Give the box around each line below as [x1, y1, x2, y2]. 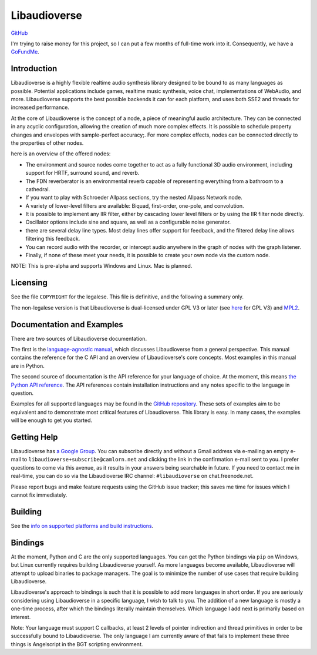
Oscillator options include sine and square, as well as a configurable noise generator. [25, 218, 231, 226]
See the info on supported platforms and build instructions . [11, 522, 154, 529]
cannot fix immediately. [11, 491, 68, 498]
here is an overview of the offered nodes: [11, 150, 111, 157]
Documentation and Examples [11, 320, 123, 330]
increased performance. [11, 104, 70, 111]
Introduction [11, 64, 58, 74]
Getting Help [11, 432, 58, 442]
